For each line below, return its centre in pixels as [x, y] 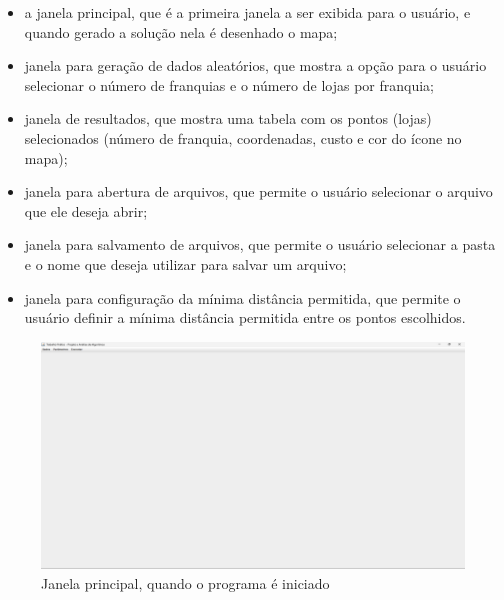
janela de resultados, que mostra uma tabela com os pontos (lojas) [228, 118]
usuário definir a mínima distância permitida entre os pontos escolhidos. [245, 317]
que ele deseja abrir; [86, 210]
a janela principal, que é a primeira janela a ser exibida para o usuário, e [247, 12]
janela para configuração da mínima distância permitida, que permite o [242, 297]
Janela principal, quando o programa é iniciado [185, 583]
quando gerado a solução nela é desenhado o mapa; [181, 31]
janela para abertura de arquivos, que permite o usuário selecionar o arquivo [258, 191]
